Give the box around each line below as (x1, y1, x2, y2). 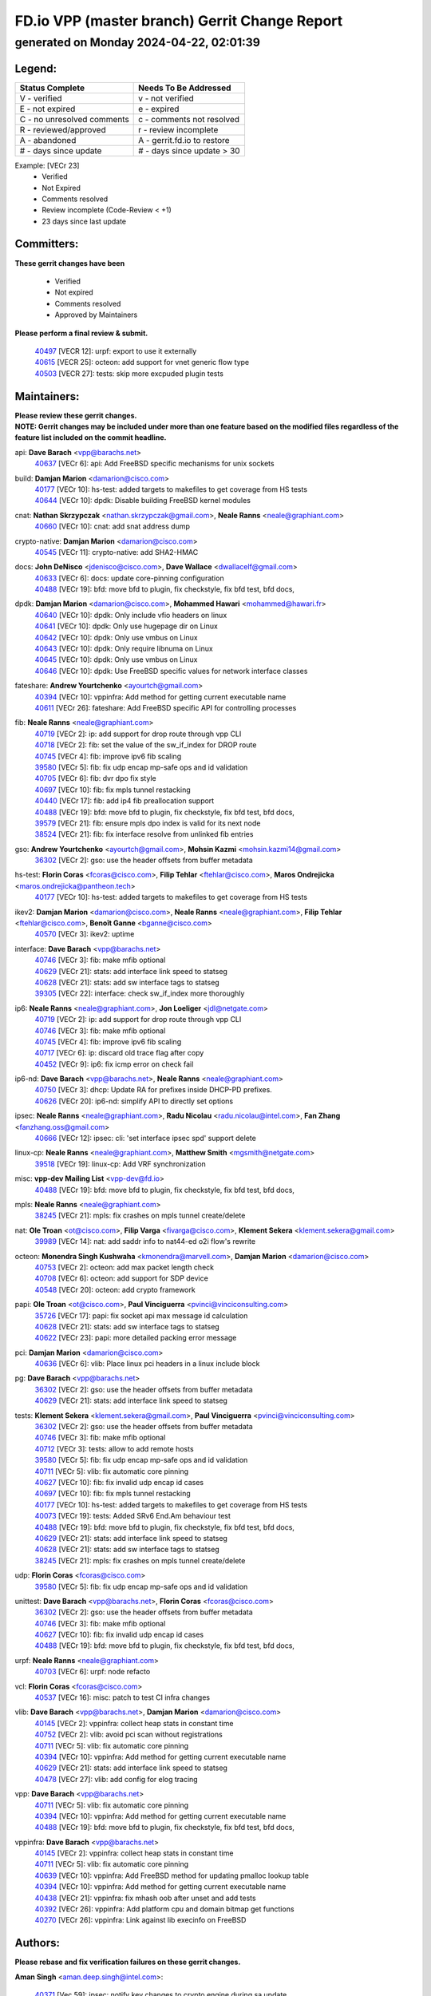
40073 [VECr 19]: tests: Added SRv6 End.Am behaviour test (34, 1511, 231, 1521)
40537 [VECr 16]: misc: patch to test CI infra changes (34, 1693, 211, 1702)
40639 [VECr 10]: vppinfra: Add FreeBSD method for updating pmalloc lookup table (34, 1871, 309, 1880)
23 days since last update (42, 216, 127, 226)
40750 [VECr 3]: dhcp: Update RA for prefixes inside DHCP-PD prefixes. (34, 1085, 273, 1095)
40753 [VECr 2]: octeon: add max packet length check (34, 1262, 215, 1272)
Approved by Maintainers (54, 310, 138, 319)
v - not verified (138, 93, 195, 104)
